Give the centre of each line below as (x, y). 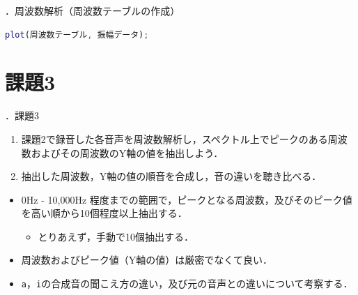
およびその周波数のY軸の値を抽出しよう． (127, 152)
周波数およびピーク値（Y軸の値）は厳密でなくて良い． (147, 260)
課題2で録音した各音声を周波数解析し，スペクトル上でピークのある (174, 138)
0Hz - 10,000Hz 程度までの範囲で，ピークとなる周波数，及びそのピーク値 (187, 199)
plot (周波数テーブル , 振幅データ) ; (77, 35)
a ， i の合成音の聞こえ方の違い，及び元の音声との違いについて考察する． (187, 283)
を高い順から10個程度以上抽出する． (104, 213)
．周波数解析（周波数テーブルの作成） (93, 10)
